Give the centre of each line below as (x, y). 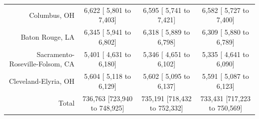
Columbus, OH (52, 15)
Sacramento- (56, 54)
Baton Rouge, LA (48, 36)
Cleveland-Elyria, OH (42, 81)
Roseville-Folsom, (36, 64)
